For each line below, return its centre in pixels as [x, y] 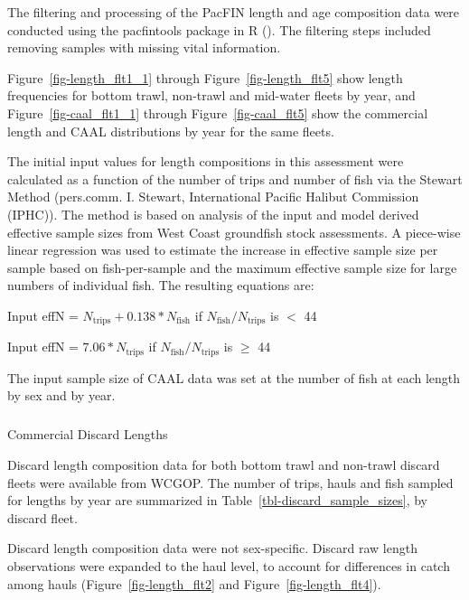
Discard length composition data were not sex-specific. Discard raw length [212, 548]
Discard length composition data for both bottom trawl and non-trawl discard [224, 464]
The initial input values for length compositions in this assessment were [206, 161]
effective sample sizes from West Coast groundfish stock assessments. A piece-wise [234, 232]
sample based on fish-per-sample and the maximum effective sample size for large [232, 267]
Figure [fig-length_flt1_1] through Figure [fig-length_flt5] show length [205, 77]
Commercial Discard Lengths [88, 434]
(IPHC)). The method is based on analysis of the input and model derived [213, 214]
